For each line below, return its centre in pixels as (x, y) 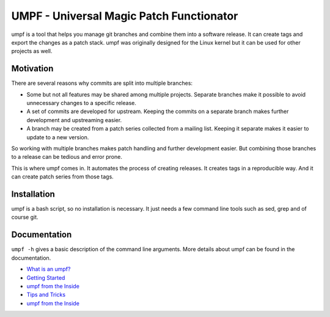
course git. (25, 217)
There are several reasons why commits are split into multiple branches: (102, 83)
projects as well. (32, 51)
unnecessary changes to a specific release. (82, 103)
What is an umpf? (49, 269)
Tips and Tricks (46, 295)
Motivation (32, 69)
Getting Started (46, 277)
